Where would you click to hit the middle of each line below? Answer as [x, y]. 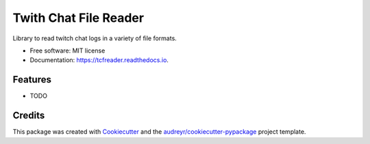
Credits [29, 116]
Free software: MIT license [67, 51]
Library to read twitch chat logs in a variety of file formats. [95, 38]
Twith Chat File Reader [78, 18]
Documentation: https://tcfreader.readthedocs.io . [99, 60]
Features [32, 80]
